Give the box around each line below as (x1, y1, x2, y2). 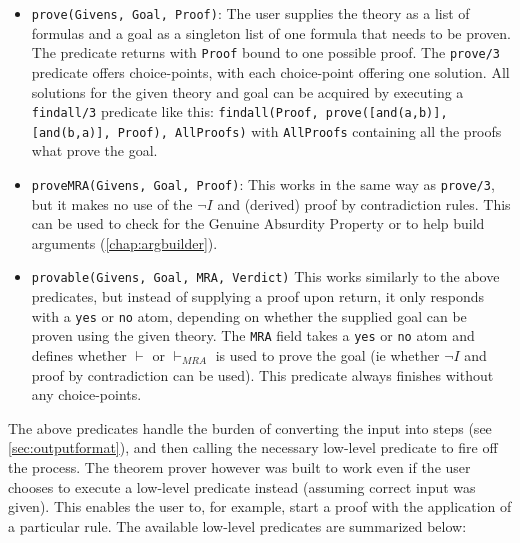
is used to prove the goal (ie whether (215, 345, 440, 365)
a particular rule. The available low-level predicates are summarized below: (8, 515, 467, 536)
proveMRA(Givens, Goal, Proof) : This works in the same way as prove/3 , (31, 174, 495, 194)
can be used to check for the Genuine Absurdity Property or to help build (31, 213, 485, 234)
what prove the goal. (31, 140, 158, 161)
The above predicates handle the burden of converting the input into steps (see (8, 417, 492, 438)
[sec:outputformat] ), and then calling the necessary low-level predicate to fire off (8, 437, 498, 458)
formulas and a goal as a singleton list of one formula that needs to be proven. (31, 22, 512, 43)
